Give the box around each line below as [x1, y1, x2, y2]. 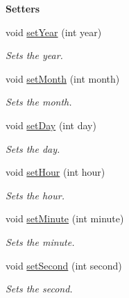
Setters [6, 1, 40, 15]
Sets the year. [6, 48, 63, 63]
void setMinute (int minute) [6, 211, 124, 226]
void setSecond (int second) [6, 258, 122, 272]
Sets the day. [6, 141, 60, 156]
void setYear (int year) [6, 24, 102, 39]
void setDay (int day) [6, 117, 96, 132]
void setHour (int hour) [6, 165, 105, 179]
